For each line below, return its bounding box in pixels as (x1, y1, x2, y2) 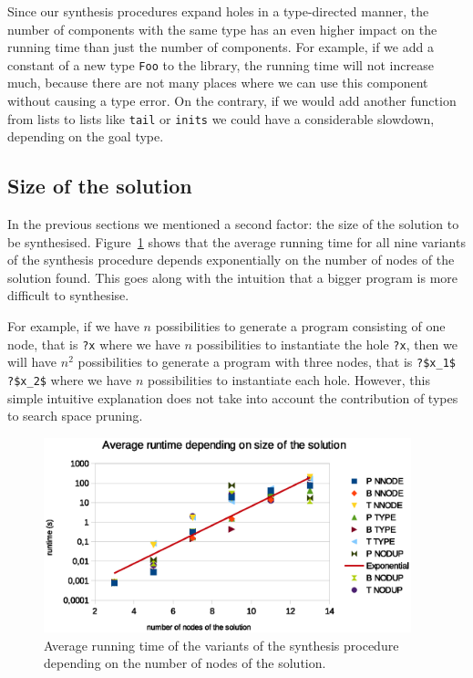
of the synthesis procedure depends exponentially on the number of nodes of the (7, 250, 455, 269)
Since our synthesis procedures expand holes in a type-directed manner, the (7, 2, 429, 20)
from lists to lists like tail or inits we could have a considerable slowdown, (7, 109, 435, 128)
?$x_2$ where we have (7, 370, 132, 389)
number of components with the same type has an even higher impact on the (7, 19, 437, 38)
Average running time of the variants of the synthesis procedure (44, 635, 399, 654)
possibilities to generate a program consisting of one (155, 317, 446, 336)
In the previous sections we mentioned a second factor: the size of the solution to (7, 214, 459, 234)
